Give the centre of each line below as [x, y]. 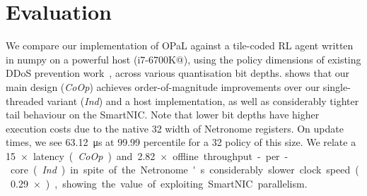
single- [337, 86]
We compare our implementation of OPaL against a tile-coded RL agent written [180, 45]
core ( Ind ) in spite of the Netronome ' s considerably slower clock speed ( [185, 170]
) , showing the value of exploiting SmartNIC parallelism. [176, 184]
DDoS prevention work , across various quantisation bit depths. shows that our [178, 73]
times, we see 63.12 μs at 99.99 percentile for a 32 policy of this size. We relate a [181, 142]
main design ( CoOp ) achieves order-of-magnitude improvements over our [163, 86]
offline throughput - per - [231, 155]
